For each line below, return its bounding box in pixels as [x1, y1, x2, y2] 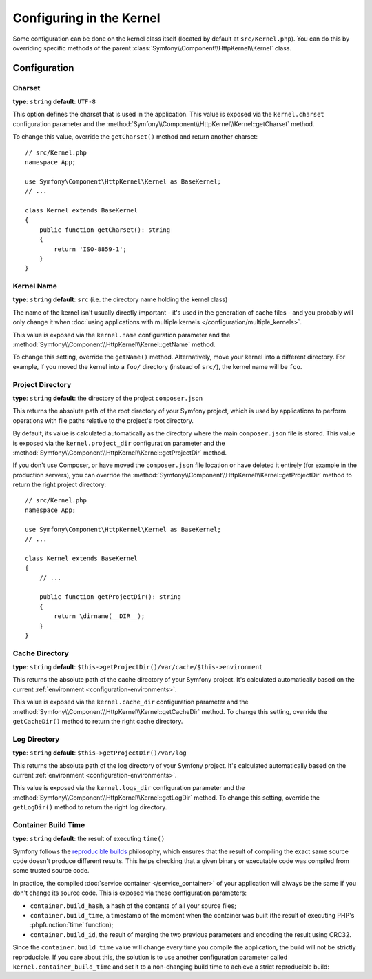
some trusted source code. [12, 867, 90, 875]
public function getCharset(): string [39, 226, 171, 234]
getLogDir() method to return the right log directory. [12, 803, 167, 811]
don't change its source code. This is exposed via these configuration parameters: [12, 889, 247, 897]
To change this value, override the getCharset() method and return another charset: [12, 132, 258, 141]
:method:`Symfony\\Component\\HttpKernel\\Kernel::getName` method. [12, 340, 216, 348]
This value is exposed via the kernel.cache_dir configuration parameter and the [12, 698, 249, 706]
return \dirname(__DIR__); [54, 613, 145, 620]
